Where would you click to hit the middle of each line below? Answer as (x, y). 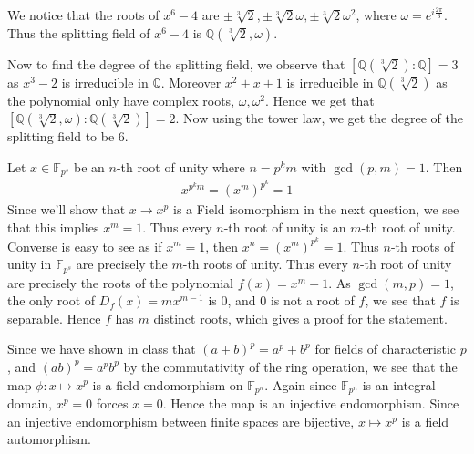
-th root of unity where (180, 166)
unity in (30, 264)
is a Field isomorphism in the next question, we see (316, 209)
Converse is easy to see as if (85, 246)
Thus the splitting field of (79, 32)
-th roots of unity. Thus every (265, 264)
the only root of (52, 300)
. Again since (301, 384)
